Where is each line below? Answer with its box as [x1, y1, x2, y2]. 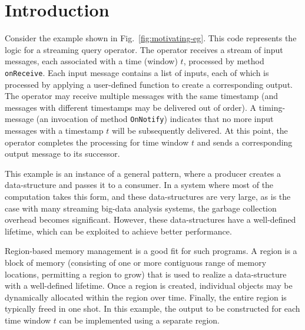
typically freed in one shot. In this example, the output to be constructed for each [5, 302, 300, 315]
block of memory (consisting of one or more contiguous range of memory [5, 256, 267, 268]
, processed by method [183, 55, 264, 67]
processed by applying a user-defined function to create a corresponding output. [5, 78, 293, 90]
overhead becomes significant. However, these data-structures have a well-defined [5, 213, 296, 226]
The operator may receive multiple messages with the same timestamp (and [5, 90, 278, 102]
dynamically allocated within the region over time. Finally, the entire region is [5, 291, 287, 303]
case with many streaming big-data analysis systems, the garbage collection [5, 202, 277, 214]
